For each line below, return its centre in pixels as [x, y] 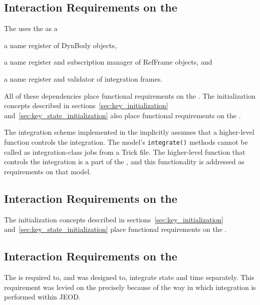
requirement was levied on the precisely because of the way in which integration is [130, 287]
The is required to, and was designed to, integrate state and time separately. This [129, 277]
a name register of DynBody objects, [60, 45]
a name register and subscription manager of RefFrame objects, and [108, 62]
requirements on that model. [48, 171]
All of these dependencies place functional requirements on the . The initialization [130, 95]
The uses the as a [31, 28]
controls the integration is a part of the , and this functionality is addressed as [124, 162]
